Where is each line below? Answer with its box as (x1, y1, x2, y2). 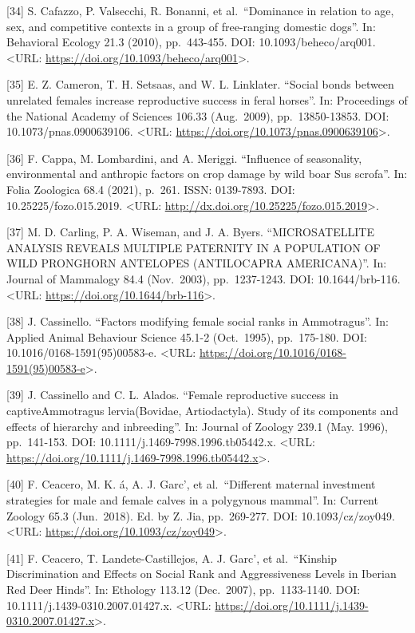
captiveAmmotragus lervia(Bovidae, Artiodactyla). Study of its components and (6, 402, 398, 419)
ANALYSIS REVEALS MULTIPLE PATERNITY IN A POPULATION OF (6, 239, 381, 255)
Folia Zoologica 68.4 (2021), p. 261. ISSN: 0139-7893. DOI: (6, 180, 295, 197)
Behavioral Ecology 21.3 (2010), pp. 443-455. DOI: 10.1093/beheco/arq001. (6, 34, 376, 50)
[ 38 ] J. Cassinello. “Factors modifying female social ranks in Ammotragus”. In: (6, 313, 389, 330)
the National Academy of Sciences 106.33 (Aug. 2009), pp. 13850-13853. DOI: (6, 107, 389, 124)
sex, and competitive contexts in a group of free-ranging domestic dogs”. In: (6, 18, 376, 34)
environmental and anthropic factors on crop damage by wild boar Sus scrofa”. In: (6, 165, 408, 182)
